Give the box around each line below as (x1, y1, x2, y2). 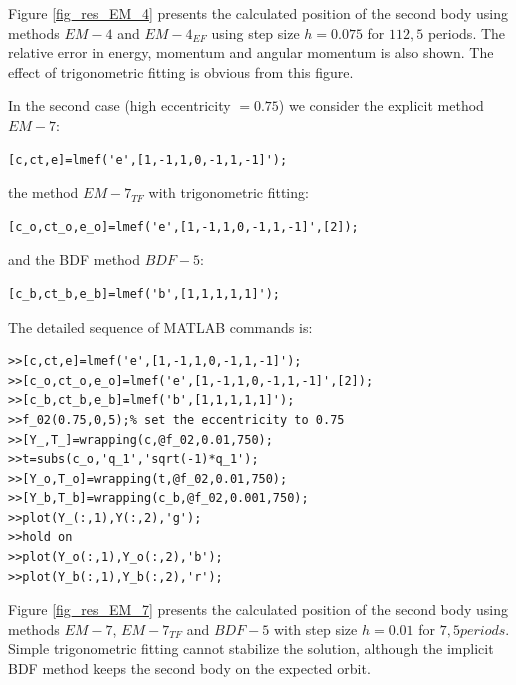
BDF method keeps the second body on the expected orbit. (8, 658, 371, 679)
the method (8, 182, 79, 203)
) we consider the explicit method (278, 95, 484, 116)
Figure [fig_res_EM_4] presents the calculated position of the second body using (8, 3, 508, 23)
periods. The (427, 22, 506, 43)
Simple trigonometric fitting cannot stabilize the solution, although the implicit (8, 638, 494, 659)
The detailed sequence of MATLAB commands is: (8, 316, 313, 337)
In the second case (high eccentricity (8, 95, 231, 116)
